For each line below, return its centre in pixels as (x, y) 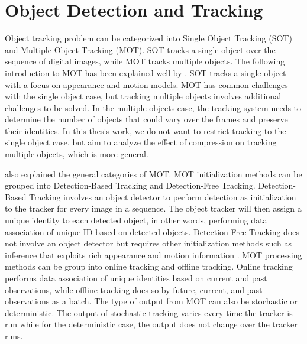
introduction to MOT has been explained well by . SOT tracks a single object (146, 72)
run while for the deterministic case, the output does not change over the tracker (151, 324)
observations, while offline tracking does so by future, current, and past (134, 289)
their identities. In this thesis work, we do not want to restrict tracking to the (146, 130)
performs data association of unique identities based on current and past (136, 278)
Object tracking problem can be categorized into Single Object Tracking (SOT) (148, 38)
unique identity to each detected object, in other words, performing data (136, 220)
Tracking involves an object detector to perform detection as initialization (163, 197)
